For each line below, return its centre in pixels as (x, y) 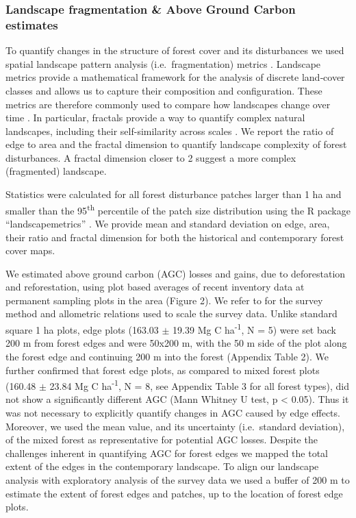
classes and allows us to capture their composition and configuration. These (164, 90)
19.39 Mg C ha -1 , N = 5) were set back (254, 329)
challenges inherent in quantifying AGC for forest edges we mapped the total (167, 453)
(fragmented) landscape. (56, 171)
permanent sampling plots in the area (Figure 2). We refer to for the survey (164, 300)
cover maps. (30, 250)
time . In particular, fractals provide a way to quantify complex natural (155, 118)
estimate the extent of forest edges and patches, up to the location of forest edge (174, 493)
